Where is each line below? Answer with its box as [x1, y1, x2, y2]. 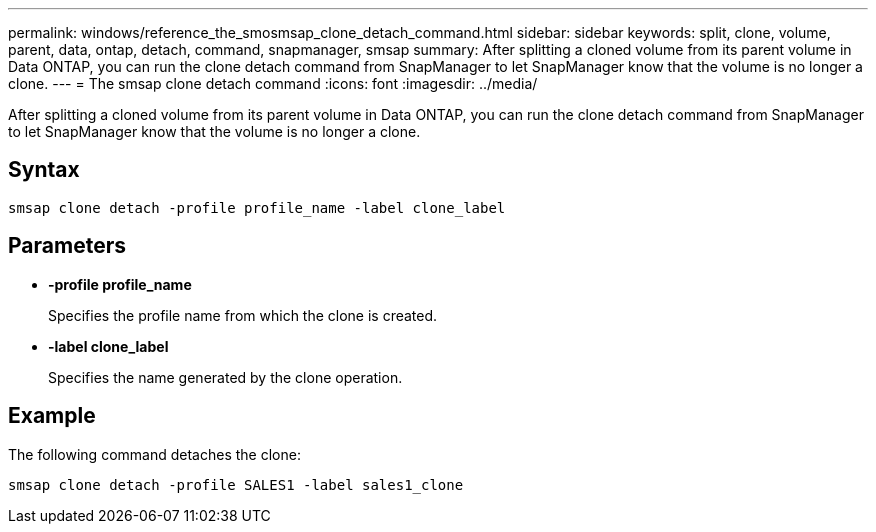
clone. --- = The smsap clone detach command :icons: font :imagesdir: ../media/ [8, 75, 538, 92]
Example [8, 403, 96, 429]
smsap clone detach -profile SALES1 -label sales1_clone [8, 476, 464, 493]
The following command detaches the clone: [8, 445, 301, 463]
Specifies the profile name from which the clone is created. [48, 306, 438, 324]
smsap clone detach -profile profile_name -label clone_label [8, 199, 506, 216]
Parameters [8, 233, 126, 259]
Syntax [8, 157, 80, 183]
